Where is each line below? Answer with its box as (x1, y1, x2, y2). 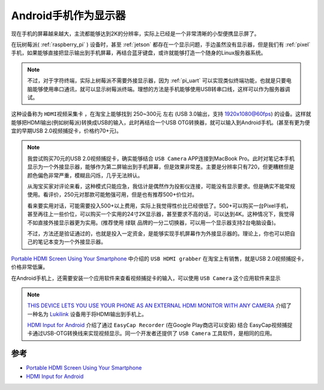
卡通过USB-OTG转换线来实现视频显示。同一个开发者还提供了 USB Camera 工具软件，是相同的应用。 (27, 330, 275, 337)
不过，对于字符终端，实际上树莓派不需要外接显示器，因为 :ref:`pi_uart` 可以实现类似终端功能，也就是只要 (27, 77, 286, 84)
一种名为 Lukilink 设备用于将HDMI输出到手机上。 (27, 310, 147, 317)
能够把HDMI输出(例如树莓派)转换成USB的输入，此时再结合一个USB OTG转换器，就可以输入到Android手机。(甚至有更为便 (11, 119, 310, 126)
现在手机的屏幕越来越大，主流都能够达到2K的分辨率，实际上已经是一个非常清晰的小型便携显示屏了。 (11, 30, 260, 37)
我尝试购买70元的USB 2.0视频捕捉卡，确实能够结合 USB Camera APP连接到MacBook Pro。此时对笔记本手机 (27, 155, 295, 162)
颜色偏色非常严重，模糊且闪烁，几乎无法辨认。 (27, 172, 143, 179)
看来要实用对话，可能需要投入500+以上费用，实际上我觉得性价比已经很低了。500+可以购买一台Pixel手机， (27, 202, 292, 209)
